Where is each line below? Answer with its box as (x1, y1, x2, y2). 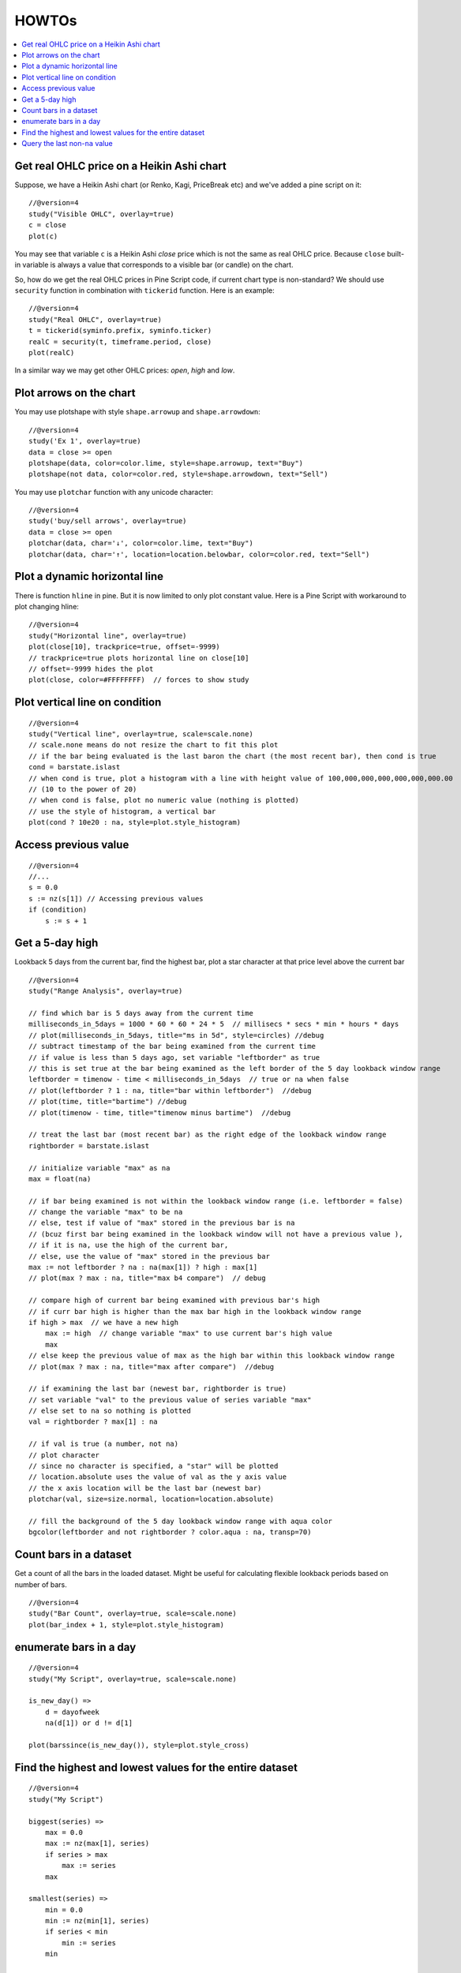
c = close (28, 221, 66, 230)
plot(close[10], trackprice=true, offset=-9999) (28, 642, 220, 651)
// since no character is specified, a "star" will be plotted (28, 1462, 279, 1471)
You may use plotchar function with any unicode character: (14, 487, 213, 496)
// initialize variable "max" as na (28, 1163, 171, 1172)
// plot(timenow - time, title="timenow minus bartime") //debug (28, 1108, 291, 1117)
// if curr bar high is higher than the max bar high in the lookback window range (28, 1307, 362, 1316)
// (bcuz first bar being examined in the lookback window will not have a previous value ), (28, 1230, 403, 1238)
